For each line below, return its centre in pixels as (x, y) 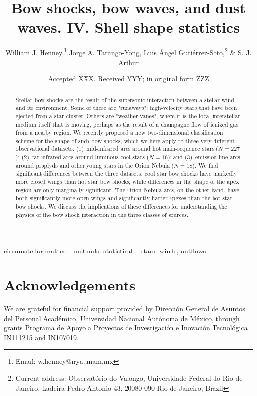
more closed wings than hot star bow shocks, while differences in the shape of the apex (127, 182)
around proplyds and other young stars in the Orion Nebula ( (95, 165)
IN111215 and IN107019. (41, 337)
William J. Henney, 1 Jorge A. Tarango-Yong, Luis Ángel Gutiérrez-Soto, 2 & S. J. (128, 52)
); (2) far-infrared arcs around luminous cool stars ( (82, 157)
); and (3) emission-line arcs (204, 157)
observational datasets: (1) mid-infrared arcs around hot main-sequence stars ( (117, 149)
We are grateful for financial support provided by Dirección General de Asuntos (125, 308)
